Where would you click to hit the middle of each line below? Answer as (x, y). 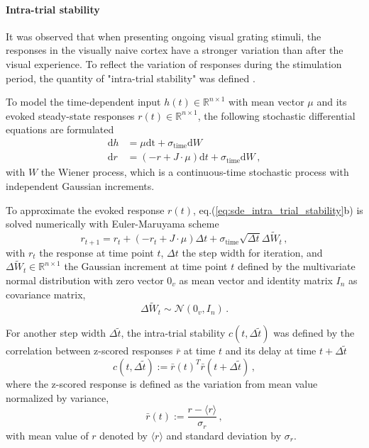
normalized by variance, (57, 397)
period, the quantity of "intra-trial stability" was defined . (131, 78)
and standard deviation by (224, 435)
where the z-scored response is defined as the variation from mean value (162, 383)
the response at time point (97, 252)
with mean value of (47, 435)
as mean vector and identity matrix (256, 280)
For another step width (56, 333)
